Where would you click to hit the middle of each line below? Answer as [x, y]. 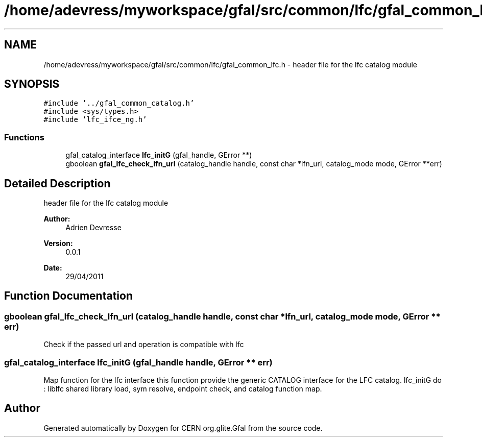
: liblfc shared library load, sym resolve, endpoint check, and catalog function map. [183, 389]
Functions [24, 137]
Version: [58, 243]
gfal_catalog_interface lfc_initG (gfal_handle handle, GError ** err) [138, 362]
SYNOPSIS [32, 84]
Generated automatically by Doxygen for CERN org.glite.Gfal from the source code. [183, 428]
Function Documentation [68, 296]
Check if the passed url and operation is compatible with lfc [144, 345]
